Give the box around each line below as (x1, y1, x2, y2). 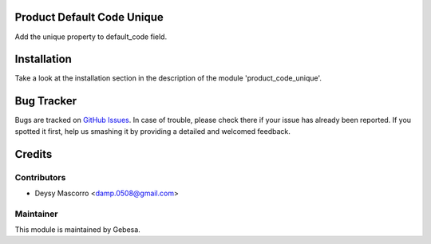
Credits (14, 148, 53, 161)
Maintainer (14, 208, 58, 219)
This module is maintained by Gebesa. (14, 225, 141, 234)
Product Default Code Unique (14, 10, 164, 24)
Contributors (14, 171, 66, 183)
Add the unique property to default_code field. (14, 32, 168, 41)
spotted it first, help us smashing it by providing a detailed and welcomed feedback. (14, 126, 291, 136)
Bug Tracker (14, 94, 77, 108)
